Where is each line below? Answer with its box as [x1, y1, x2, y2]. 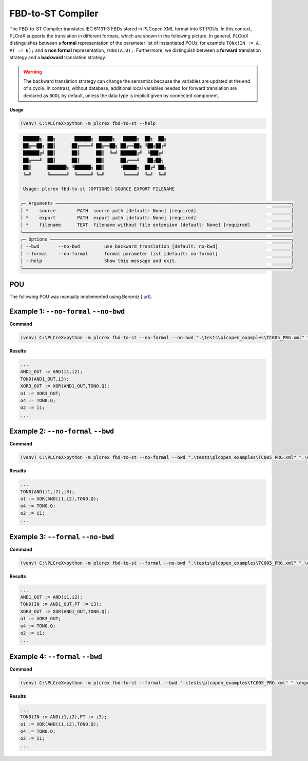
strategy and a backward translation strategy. [9, 54, 106, 61]
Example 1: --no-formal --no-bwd [9, 307, 125, 315]
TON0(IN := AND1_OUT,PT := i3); [20, 601, 102, 607]
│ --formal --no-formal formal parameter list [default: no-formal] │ [20, 251, 294, 256]
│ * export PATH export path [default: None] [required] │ [20, 215, 294, 220]
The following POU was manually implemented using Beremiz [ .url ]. [9, 293, 152, 300]
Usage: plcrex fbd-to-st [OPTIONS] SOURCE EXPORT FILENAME [23, 186, 175, 192]
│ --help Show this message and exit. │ [20, 258, 294, 264]
